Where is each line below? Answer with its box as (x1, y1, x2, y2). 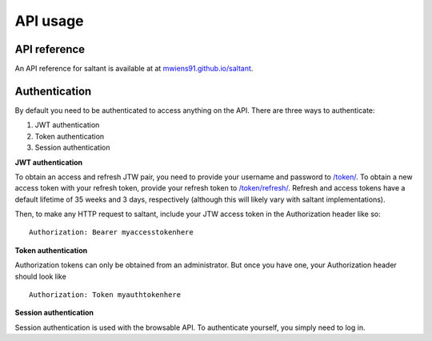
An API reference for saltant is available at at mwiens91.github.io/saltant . (14, 64, 254, 74)
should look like (14, 271, 67, 281)
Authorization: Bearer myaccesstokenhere (29, 228, 194, 237)
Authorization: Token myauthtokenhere (29, 291, 182, 299)
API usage (14, 12, 84, 30)
